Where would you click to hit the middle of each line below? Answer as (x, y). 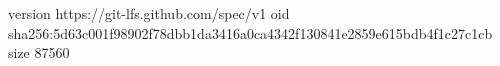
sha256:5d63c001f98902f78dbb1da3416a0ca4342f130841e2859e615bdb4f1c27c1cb (250, 32)
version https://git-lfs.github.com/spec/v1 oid (149, 13)
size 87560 (39, 52)
